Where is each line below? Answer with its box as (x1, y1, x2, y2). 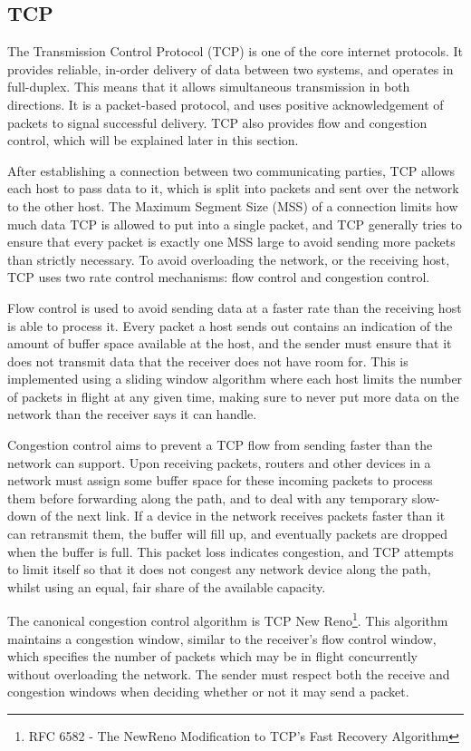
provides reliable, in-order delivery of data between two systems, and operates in (7, 59, 454, 78)
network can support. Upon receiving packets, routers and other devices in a (7, 453, 431, 472)
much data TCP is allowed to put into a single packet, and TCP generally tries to (7, 214, 462, 233)
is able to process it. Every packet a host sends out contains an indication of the (7, 316, 453, 335)
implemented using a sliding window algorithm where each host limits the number (7, 369, 463, 388)
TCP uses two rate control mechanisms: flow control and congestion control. (7, 268, 430, 287)
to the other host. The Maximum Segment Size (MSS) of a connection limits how (7, 196, 458, 215)
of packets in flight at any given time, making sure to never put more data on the (7, 386, 459, 405)
